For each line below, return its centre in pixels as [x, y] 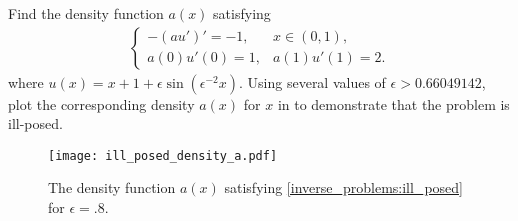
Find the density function [86, 13]
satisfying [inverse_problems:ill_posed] [343, 187]
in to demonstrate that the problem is [393, 103]
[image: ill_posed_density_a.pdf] [163, 155]
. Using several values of [312, 81]
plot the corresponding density [101, 103]
